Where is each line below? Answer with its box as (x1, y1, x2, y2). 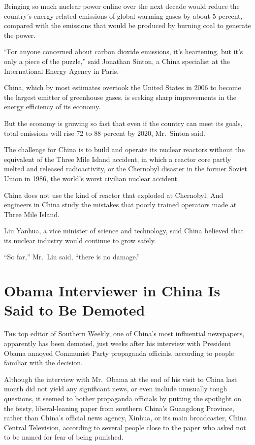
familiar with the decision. (4, 357, 83, 368)
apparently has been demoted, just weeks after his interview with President (4, 338, 231, 348)
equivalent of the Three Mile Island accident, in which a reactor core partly (4, 154, 231, 164)
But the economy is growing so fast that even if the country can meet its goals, (4, 118, 243, 128)
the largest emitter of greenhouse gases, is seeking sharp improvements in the (4, 92, 237, 102)
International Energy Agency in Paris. (4, 65, 119, 76)
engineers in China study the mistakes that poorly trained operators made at (4, 199, 237, 210)
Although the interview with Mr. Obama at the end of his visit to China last (4, 374, 237, 384)
